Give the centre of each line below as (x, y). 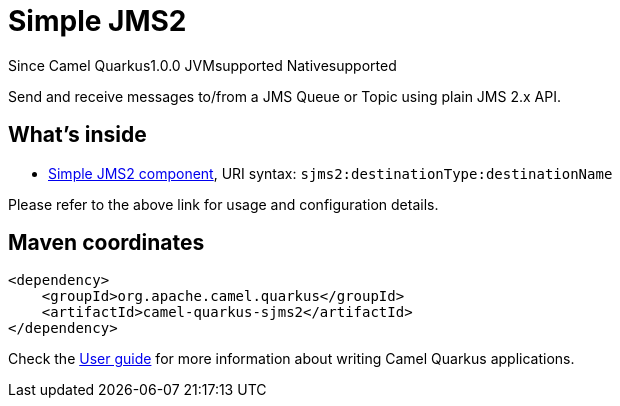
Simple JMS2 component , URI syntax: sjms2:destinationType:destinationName (330, 173)
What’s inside (77, 135)
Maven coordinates (106, 243)
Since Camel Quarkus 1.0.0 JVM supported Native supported (202, 65)
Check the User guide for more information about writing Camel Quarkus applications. (291, 359)
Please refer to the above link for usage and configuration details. (223, 204)
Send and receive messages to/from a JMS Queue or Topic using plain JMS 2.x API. (284, 96)
